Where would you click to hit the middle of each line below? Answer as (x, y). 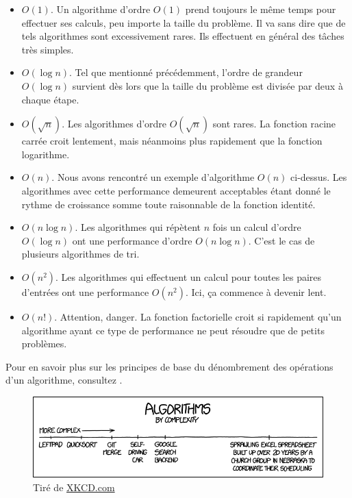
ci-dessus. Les (319, 177)
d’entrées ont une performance (85, 291)
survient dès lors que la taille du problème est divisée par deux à (208, 85)
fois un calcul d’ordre (257, 227)
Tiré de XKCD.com (74, 487)
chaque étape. (50, 99)
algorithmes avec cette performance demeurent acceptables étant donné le (176, 190)
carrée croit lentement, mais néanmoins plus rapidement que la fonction (172, 141)
